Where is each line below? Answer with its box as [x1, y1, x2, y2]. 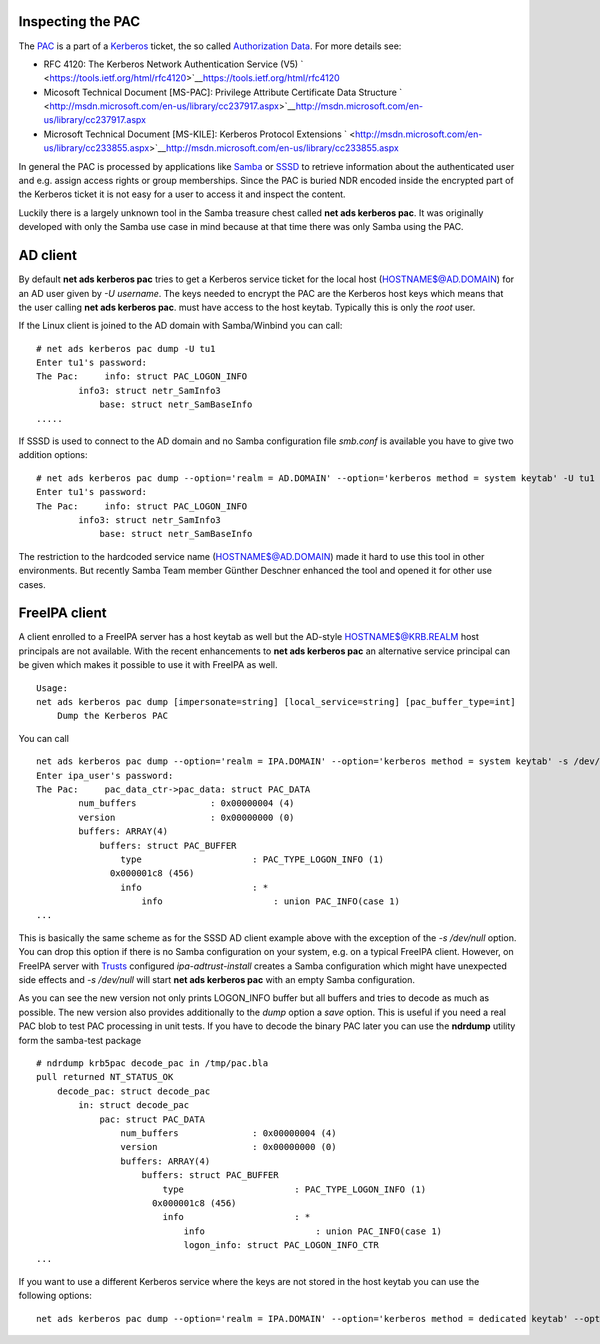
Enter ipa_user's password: [36, 770, 174, 781]
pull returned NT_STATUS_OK [36, 1071, 174, 1083]
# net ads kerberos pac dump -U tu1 [36, 343, 216, 354]
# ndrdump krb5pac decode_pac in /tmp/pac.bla [36, 1057, 269, 1069]
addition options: [18, 449, 88, 461]
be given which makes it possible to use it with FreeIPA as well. [18, 659, 278, 671]
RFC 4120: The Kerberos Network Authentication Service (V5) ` [43, 58, 304, 70]
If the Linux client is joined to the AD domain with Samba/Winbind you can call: [18, 320, 343, 332]
